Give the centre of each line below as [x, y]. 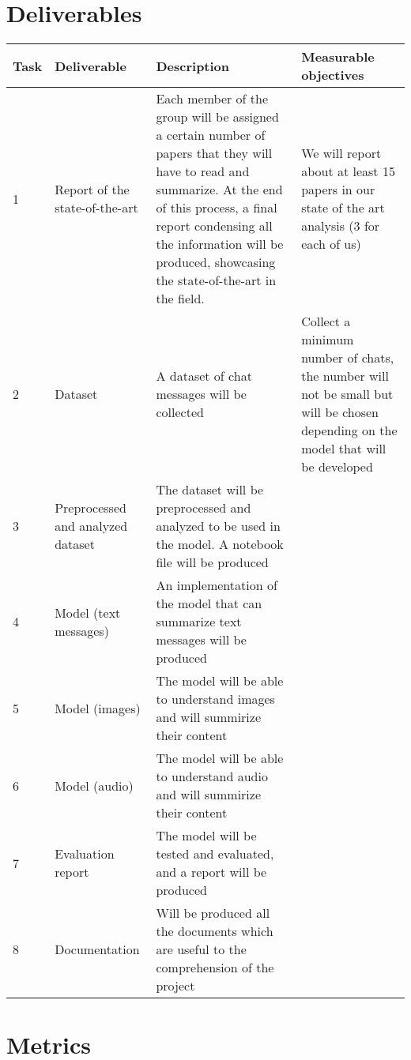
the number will [345, 376]
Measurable [338, 57]
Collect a [326, 321]
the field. [180, 299]
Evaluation [85, 854]
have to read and [203, 171]
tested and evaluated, [215, 854]
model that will [344, 449]
